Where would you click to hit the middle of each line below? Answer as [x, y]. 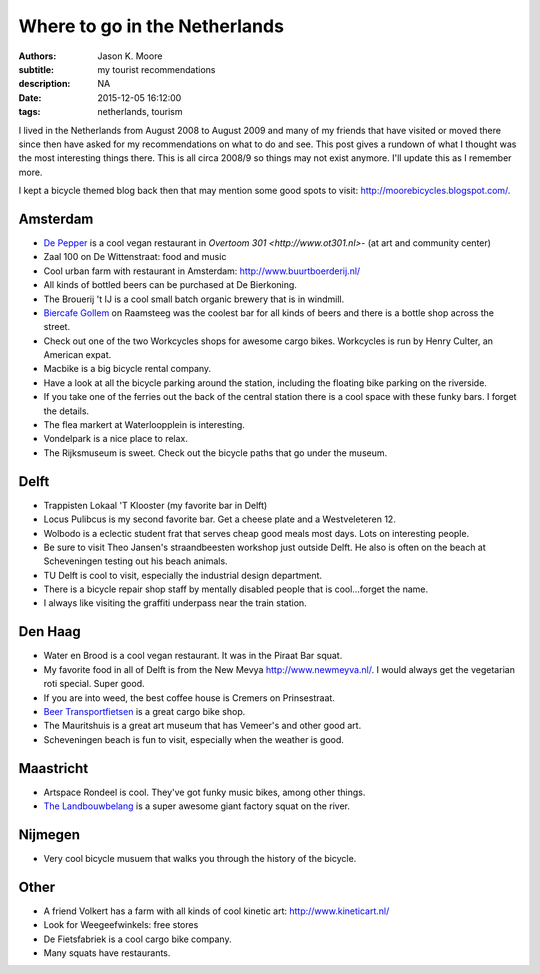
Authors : [37, 56]
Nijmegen [49, 834]
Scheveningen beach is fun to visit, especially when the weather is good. [194, 739]
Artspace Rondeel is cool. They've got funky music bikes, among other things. [204, 792]
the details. [66, 411]
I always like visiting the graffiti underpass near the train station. [175, 603]
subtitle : [36, 69]
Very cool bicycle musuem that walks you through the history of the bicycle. [200, 858]
